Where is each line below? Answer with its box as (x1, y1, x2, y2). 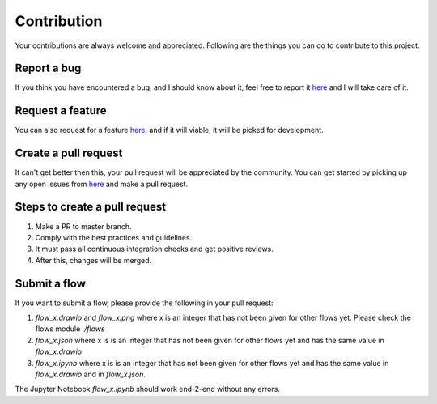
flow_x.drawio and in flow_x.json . (35, 369, 146, 379)
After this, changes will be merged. (35, 255, 152, 265)
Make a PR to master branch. (35, 221, 133, 231)
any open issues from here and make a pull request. (15, 179, 189, 189)
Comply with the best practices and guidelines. (35, 232, 193, 242)
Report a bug (15, 62, 82, 75)
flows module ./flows (35, 324, 105, 334)
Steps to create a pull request (15, 200, 166, 214)
